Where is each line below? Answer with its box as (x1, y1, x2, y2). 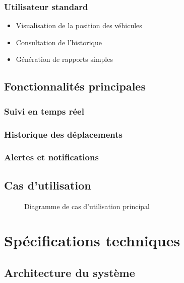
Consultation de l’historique (16, 37, 102, 47)
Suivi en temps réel (4, 105, 84, 117)
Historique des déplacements (4, 128, 122, 140)
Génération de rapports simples (16, 54, 113, 64)
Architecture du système (4, 264, 135, 280)
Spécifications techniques (4, 230, 180, 251)
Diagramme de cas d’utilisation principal (24, 201, 150, 211)
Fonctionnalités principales (4, 78, 146, 94)
